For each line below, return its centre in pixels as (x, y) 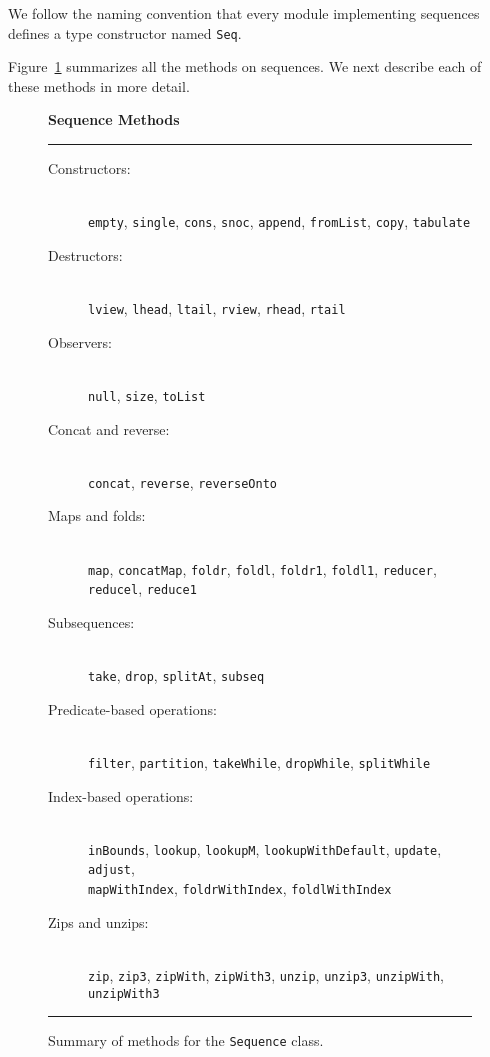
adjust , (111, 868)
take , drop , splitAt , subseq (176, 675)
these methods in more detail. (99, 85)
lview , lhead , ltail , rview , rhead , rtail (217, 308)
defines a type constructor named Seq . (125, 32)
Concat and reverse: (109, 428)
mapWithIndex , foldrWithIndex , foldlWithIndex (240, 888)
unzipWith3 (124, 993)
